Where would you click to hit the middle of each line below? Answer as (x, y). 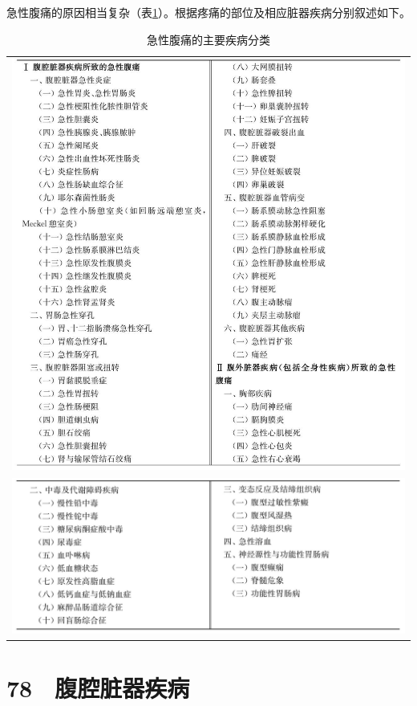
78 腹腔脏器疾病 (98, 688)
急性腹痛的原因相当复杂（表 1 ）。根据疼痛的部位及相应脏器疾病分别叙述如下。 (208, 12)
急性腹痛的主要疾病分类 (208, 39)
